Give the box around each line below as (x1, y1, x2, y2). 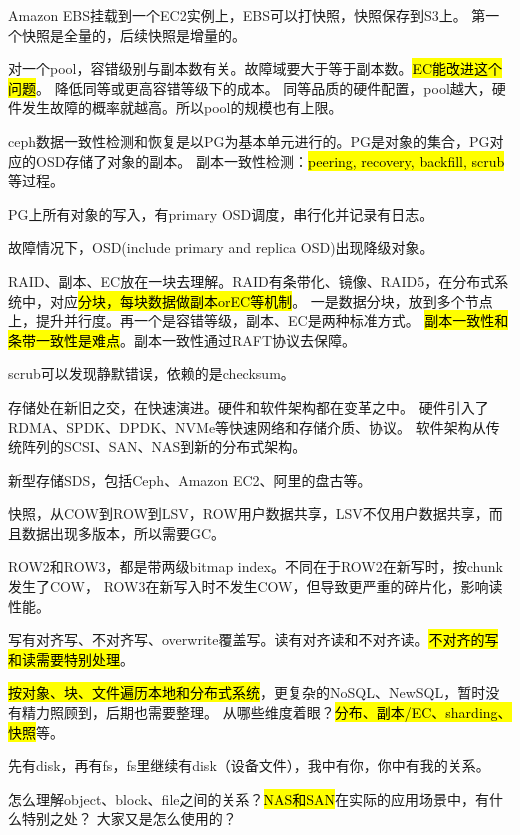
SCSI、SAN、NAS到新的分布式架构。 (63, 436, 307, 457)
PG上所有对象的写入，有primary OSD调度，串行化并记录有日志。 (8, 203, 434, 224)
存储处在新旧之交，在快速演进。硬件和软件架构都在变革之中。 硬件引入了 (8, 396, 489, 417)
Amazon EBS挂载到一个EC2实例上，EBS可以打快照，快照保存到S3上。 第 (8, 5, 486, 25)
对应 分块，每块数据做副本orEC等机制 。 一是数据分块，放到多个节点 (49, 290, 493, 311)
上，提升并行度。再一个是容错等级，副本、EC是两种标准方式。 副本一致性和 (8, 310, 509, 331)
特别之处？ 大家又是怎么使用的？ (21, 808, 237, 829)
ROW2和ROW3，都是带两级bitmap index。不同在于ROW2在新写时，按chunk (8, 556, 503, 577)
